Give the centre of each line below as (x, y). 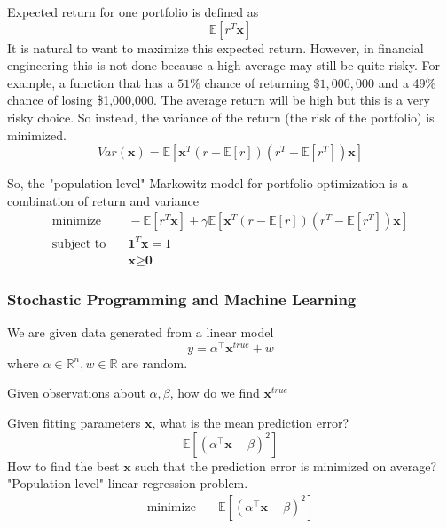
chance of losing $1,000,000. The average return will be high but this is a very (219, 100)
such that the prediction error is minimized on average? (286, 465)
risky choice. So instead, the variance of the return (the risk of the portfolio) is (221, 117)
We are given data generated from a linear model (141, 332)
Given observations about (76, 393)
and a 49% (407, 82)
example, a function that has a (90, 82)
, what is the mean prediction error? (251, 423)
